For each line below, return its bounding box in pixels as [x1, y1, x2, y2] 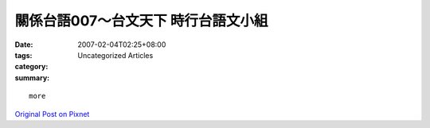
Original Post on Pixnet [14, 109, 90, 118]
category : [14, 62, 49, 72]
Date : [14, 40, 33, 49]
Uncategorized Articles [77, 50, 154, 60]
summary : [14, 72, 50, 83]
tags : [14, 50, 33, 60]
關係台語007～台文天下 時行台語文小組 [14, 12, 268, 29]
